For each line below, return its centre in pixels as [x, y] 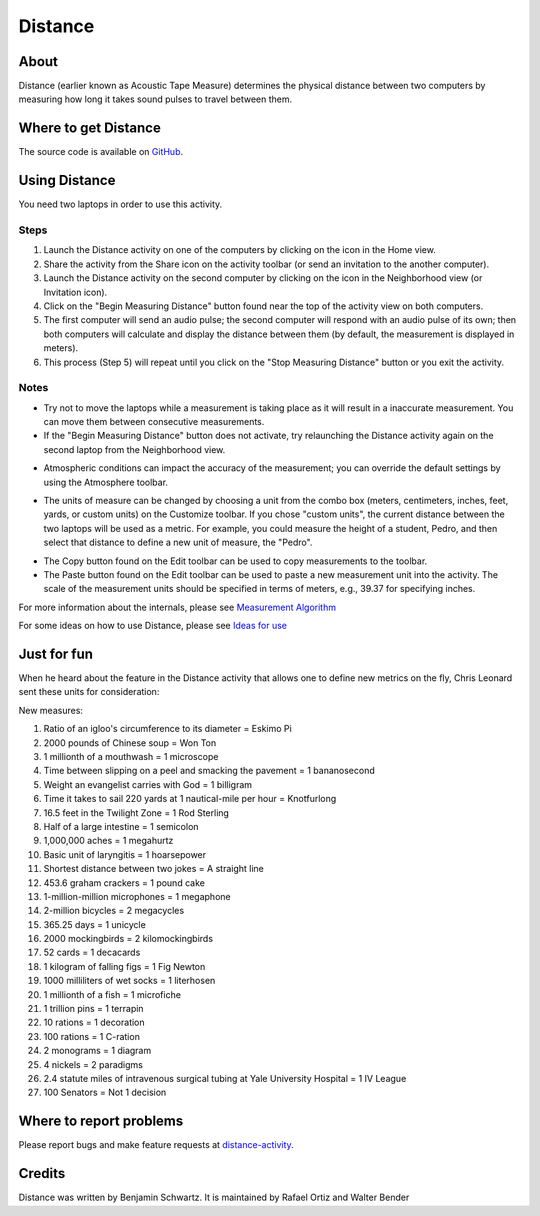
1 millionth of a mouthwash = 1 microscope [131, 756]
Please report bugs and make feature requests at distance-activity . [156, 1145]
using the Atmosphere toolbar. [106, 482]
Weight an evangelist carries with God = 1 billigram [148, 784]
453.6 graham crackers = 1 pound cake [124, 882]
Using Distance [67, 180]
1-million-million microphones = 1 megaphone [137, 896]
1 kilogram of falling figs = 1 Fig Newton [124, 966]
